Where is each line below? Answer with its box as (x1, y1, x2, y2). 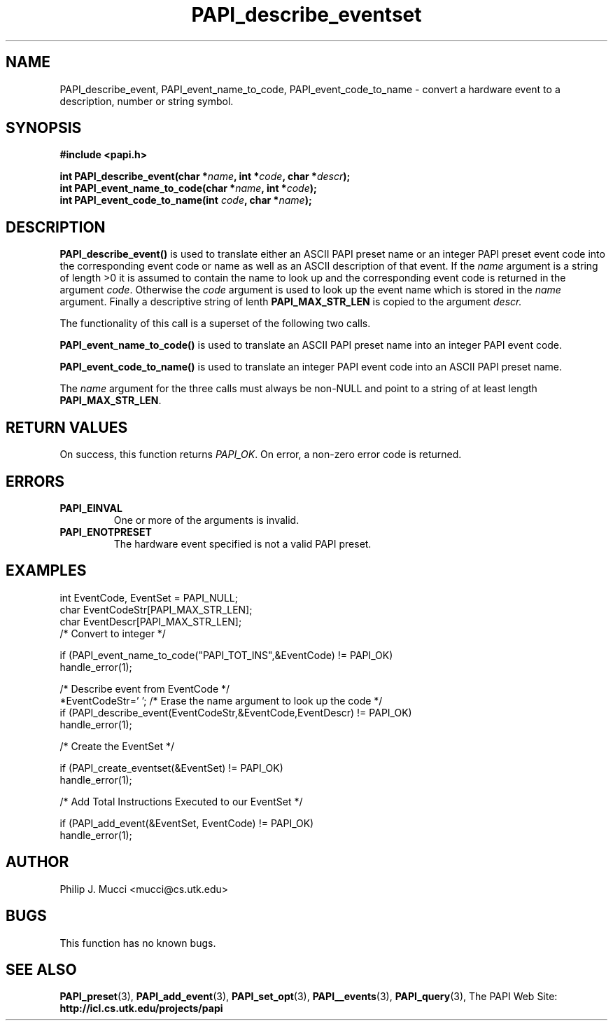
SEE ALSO (6, 960, 77, 978)
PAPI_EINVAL (59, 501, 122, 514)
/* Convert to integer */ (59, 627, 166, 639)
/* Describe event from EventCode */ (59, 682, 230, 695)
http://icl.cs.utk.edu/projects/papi (59, 1002, 223, 1015)
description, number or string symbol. (59, 95, 234, 107)
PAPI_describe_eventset (191, 3, 422, 27)
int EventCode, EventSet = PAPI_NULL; (59, 591, 238, 604)
